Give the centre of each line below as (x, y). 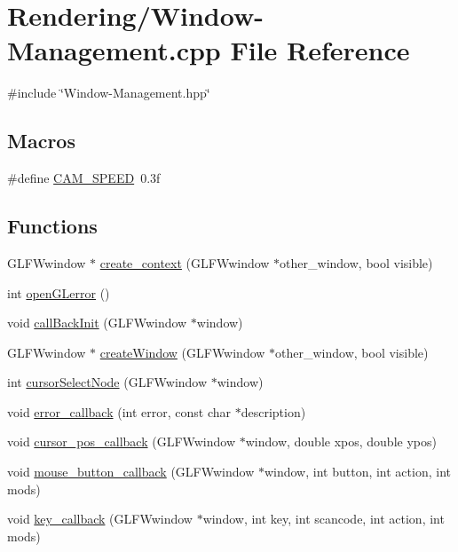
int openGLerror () (59, 292)
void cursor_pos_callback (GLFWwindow (122, 442)
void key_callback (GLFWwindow (100, 519)
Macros (41, 141)
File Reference (320, 50)
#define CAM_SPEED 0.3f (84, 178)
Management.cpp (114, 50)
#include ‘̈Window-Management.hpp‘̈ (109, 93)
